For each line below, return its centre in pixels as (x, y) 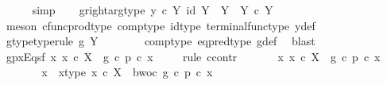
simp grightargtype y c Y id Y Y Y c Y (153, 10)
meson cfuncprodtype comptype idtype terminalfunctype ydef (161, 25)
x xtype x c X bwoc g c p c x (127, 72)
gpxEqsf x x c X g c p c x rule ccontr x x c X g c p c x (193, 56)
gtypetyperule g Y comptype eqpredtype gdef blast (161, 41)
